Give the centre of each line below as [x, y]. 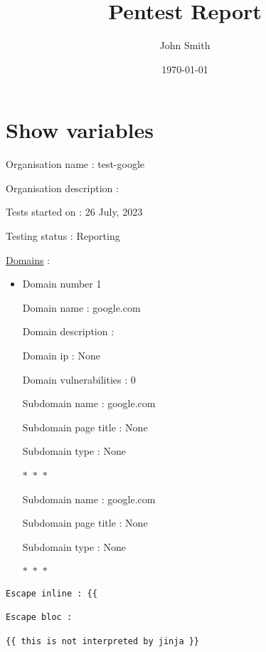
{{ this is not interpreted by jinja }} [103, 641]
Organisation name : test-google [75, 164]
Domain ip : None [61, 355]
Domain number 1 [62, 284]
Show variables [80, 130]
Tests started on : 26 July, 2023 [74, 212]
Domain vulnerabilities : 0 [79, 379]
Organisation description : [62, 188]
